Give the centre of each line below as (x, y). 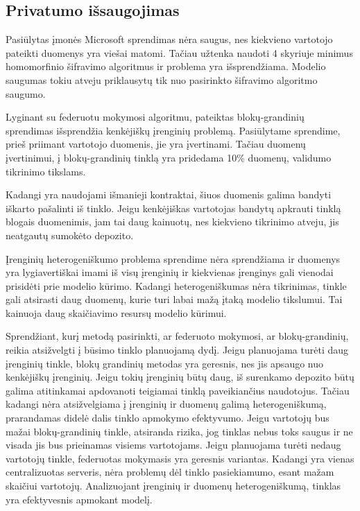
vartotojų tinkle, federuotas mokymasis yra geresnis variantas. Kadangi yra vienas (180, 458)
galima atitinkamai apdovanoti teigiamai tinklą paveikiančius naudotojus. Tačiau (178, 390)
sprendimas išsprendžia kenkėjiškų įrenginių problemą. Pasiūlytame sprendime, (173, 130)
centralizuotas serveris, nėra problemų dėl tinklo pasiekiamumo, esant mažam (170, 472)
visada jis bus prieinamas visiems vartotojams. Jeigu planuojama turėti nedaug (173, 445)
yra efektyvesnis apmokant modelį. (79, 499)
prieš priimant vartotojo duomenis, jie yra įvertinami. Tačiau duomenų (156, 144)
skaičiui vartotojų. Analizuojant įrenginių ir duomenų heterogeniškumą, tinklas (173, 486)
